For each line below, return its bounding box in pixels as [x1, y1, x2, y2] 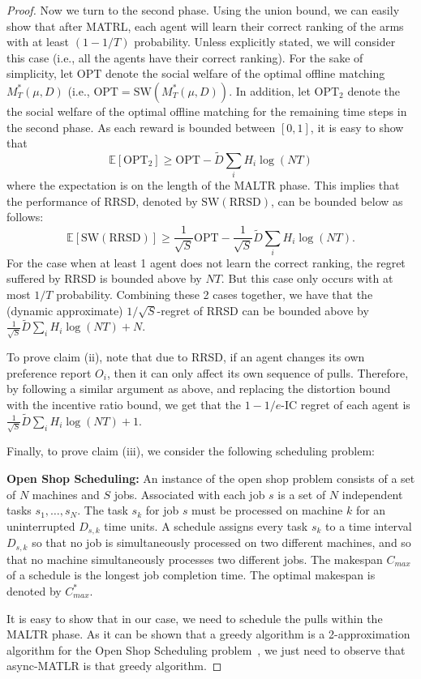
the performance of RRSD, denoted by [6, 192, 198, 209]
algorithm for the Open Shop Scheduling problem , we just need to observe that [6, 641, 406, 658]
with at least [6, 33, 70, 50]
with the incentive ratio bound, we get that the [6, 395, 241, 412]
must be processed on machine [191, 502, 343, 519]
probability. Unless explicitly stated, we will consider [134, 33, 396, 50]
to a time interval [325, 517, 412, 534]
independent [342, 485, 403, 502]
